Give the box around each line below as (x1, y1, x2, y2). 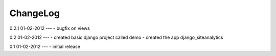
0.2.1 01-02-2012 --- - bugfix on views (9, 25, 90, 31)
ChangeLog (9, 8, 60, 19)
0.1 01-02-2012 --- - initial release (9, 43, 80, 50)
